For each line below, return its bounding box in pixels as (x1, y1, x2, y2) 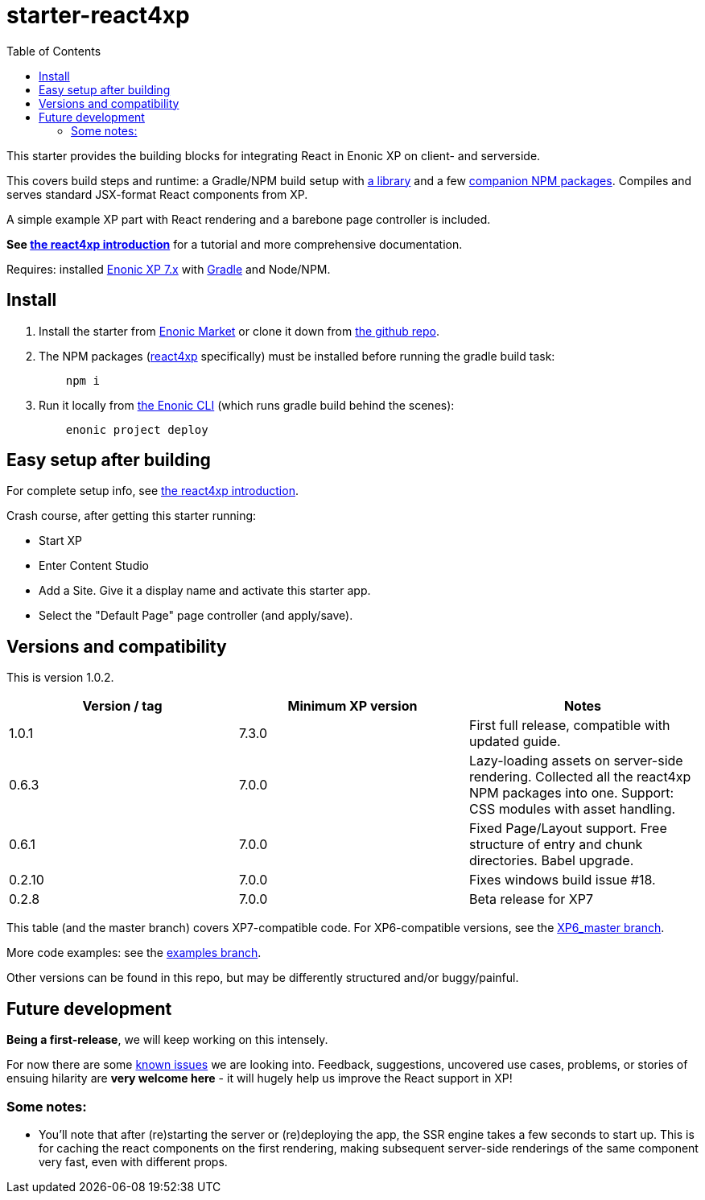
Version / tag (82, 698, 163, 715)
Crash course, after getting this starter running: (6, 509, 257, 523)
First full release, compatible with (468, 717, 670, 734)
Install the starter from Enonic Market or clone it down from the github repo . (39, 324, 440, 338)
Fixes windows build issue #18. (468, 872, 656, 889)
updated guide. (468, 733, 561, 750)
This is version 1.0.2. (6, 670, 114, 685)
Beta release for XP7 (468, 891, 594, 908)
